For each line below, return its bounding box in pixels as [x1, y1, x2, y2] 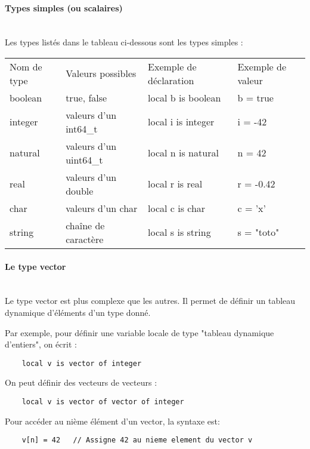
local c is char [148, 201, 206, 215]
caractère [66, 232, 104, 246]
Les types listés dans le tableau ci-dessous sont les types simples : [5, 36, 243, 48]
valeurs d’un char [66, 201, 138, 215]
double [66, 183, 94, 198]
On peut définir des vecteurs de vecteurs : [5, 376, 157, 389]
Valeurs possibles [66, 66, 137, 81]
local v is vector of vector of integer [21, 398, 184, 406]
